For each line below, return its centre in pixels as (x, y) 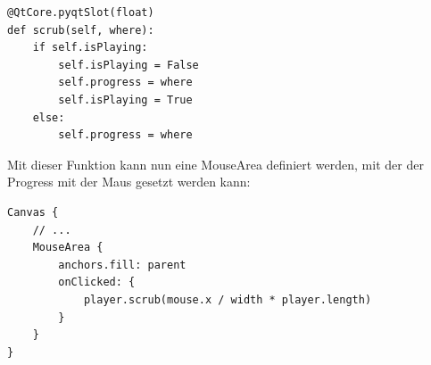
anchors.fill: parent (122, 265)
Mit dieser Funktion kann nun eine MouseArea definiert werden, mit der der (215, 164)
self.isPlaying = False (128, 65)
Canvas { (33, 212)
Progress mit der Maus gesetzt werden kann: (129, 182)
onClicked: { (97, 282)
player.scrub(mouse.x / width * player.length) (228, 299)
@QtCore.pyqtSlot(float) (81, 12)
